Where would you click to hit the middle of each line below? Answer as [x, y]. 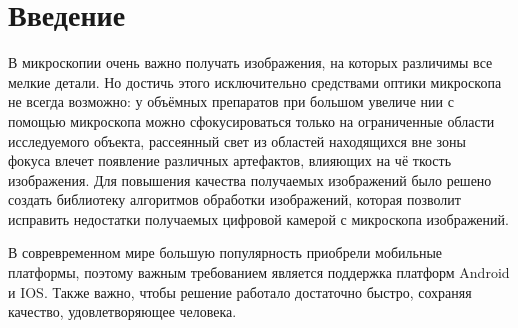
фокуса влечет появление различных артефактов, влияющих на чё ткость [230, 160]
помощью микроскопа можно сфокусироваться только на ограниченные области [251, 120]
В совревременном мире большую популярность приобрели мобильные [225, 252]
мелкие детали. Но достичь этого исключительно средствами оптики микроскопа [255, 81]
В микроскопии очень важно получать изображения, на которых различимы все [250, 62]
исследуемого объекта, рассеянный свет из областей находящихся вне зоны [237, 140]
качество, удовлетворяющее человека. [122, 311]
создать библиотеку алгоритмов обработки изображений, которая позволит [234, 199]
